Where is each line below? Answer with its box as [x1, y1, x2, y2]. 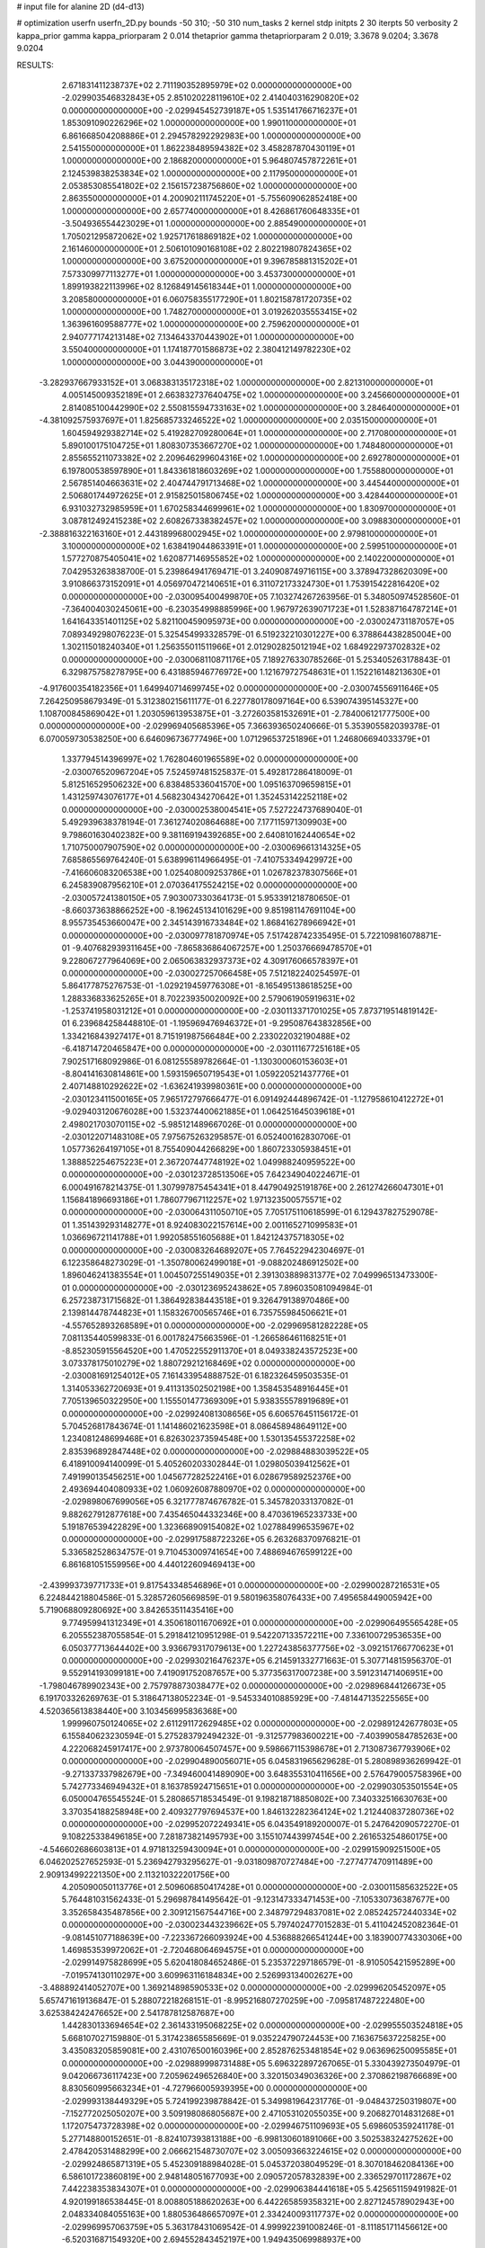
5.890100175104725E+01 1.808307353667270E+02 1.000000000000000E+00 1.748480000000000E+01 [61, 440, 454, 450]
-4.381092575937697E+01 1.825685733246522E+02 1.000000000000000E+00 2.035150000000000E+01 [39, 415, 437, 426]
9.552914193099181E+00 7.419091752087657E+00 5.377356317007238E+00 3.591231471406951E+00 [61, 1668, 444, 1679]
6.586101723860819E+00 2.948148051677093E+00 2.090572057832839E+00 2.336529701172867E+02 [61, 2172, 453, 2182]
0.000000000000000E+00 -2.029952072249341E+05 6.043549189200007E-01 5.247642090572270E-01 [61, 1819, 460, 1830]
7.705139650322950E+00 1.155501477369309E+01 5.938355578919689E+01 [61, 1396, 349, 1406]
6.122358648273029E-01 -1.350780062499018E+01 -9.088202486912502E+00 [61, 1257, 359, 1268]
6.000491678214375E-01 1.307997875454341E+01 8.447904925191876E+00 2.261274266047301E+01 [61, 1182, 444, 1192]
